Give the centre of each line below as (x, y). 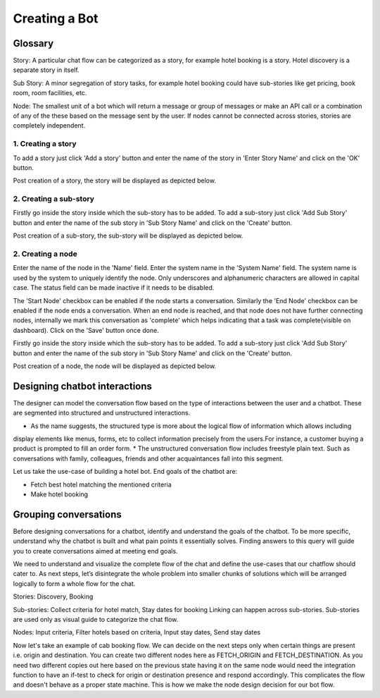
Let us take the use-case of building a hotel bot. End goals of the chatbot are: (125, 472)
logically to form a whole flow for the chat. (74, 583)
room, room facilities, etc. (50, 93)
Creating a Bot (56, 18)
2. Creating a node (45, 254)
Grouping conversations (68, 514)
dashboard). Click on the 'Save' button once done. (86, 330)
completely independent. (49, 125)
